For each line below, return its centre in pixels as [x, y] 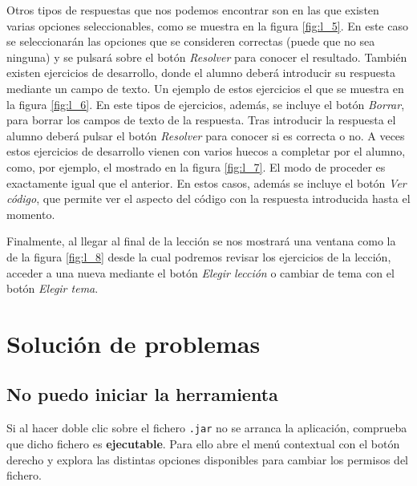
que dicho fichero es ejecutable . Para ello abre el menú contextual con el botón [203, 443]
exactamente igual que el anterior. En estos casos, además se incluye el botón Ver [206, 182]
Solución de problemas [134, 343]
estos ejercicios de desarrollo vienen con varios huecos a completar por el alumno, [206, 151]
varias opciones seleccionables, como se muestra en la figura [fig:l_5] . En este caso [207, 25]
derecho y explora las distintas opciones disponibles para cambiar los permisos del [207, 459]
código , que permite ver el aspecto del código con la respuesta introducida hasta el [208, 198]
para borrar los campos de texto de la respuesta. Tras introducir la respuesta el [201, 120]
